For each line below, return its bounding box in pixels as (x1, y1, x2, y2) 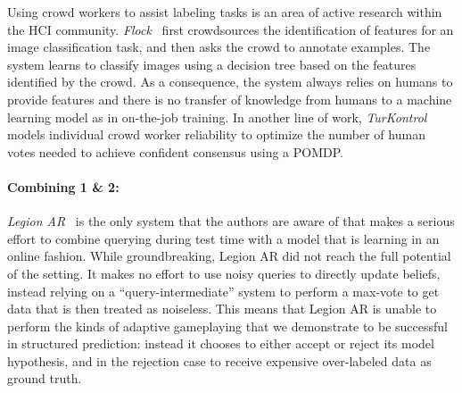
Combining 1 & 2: (7, 177, 120, 196)
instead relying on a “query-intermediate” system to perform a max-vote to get (7, 281, 440, 300)
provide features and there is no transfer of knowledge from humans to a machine (7, 89, 452, 108)
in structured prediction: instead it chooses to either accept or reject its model (7, 334, 434, 353)
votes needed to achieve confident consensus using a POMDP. (7, 142, 344, 161)
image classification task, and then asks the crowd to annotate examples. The (7, 38, 431, 56)
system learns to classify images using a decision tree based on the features (7, 54, 417, 73)
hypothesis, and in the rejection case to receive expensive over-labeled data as (7, 351, 432, 370)
